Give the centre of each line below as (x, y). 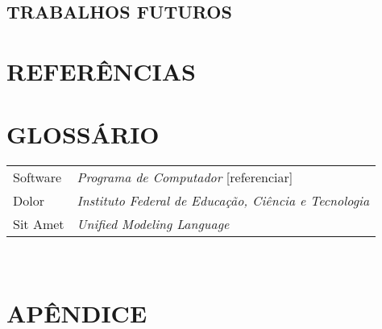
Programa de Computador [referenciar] (185, 177)
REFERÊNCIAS (102, 71)
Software (37, 177)
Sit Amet (39, 224)
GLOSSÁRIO (83, 134)
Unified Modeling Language (153, 224)
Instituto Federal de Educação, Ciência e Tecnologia (223, 201)
